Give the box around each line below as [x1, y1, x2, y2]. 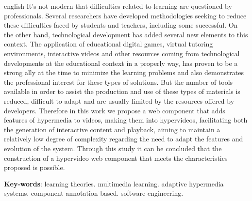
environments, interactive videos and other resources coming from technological [4, 48, 240, 58]
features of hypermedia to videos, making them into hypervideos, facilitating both [4, 115, 248, 125]
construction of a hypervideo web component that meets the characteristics [4, 153, 228, 163]
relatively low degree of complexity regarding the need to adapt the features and [4, 134, 243, 144]
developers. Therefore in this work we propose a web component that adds [4, 105, 225, 115]
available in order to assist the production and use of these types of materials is [4, 86, 240, 96]
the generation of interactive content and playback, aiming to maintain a [4, 124, 220, 134]
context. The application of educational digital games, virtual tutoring [4, 39, 213, 49]
